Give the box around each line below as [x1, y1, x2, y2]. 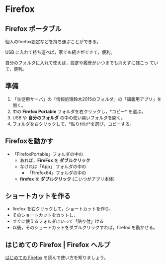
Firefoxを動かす [5, 137, 54, 145]
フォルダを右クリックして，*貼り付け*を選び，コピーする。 [12, 121, 134, 127]
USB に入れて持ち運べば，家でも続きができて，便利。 [5, 49, 115, 55]
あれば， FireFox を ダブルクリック [19, 157, 90, 163]
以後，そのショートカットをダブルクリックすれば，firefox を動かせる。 [12, 225, 158, 231]
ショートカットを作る [5, 192, 71, 200]
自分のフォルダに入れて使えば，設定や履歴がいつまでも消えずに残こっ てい [5, 60, 159, 66]
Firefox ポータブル [5, 24, 62, 33]
